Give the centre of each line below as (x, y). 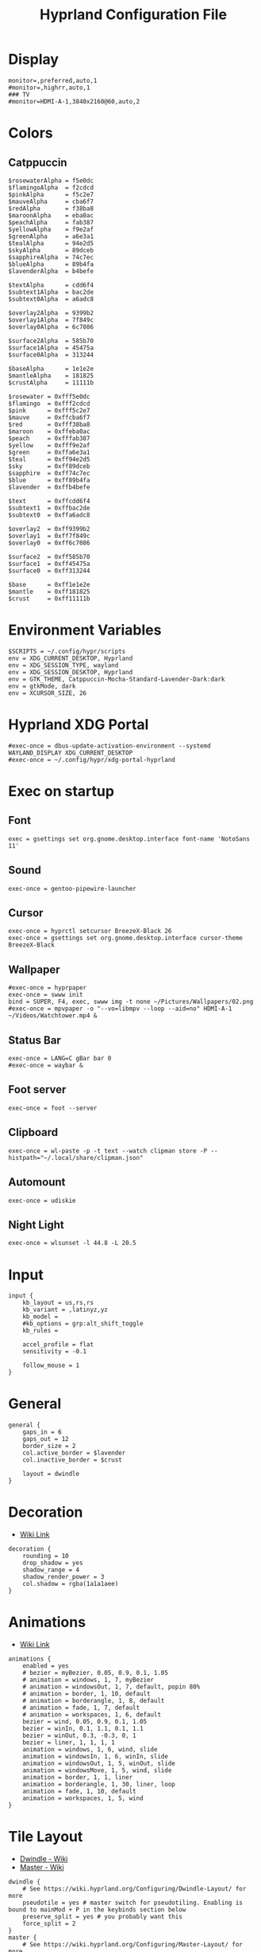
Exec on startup (61, 791)
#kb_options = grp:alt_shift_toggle (83, 1324)
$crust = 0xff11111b (49, 599)
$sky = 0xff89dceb (49, 466)
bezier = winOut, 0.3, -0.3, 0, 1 (79, 1736)
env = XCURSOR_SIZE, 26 (48, 693)
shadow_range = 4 (51, 1570)
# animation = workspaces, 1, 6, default (92, 1715)
